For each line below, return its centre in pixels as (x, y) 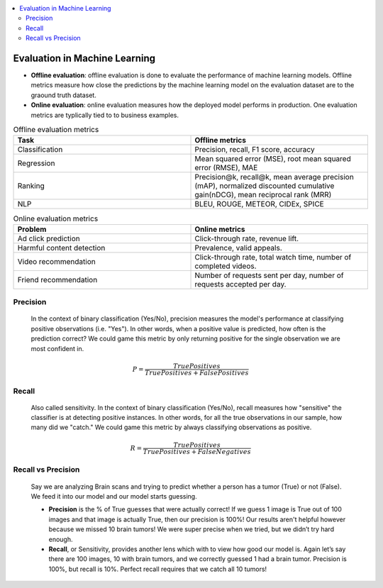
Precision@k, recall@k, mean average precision (274, 177)
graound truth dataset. (64, 95)
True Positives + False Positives (196, 373)
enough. (61, 539)
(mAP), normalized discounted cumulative (265, 186)
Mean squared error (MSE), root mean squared (273, 159)
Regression (36, 163)
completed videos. (226, 266)
